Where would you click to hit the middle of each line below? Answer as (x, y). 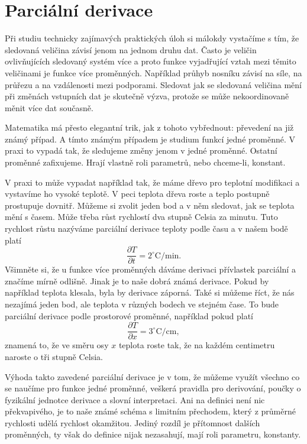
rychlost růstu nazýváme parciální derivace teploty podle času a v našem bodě (146, 229)
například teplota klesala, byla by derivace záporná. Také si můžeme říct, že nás (150, 292)
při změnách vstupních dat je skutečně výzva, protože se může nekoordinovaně (147, 96)
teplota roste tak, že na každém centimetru (197, 345)
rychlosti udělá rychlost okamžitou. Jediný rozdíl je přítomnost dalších (133, 422)
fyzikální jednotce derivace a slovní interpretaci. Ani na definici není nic (135, 399)
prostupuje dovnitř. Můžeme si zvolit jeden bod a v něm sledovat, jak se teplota (150, 205)
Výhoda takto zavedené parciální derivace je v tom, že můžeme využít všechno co (152, 376)
